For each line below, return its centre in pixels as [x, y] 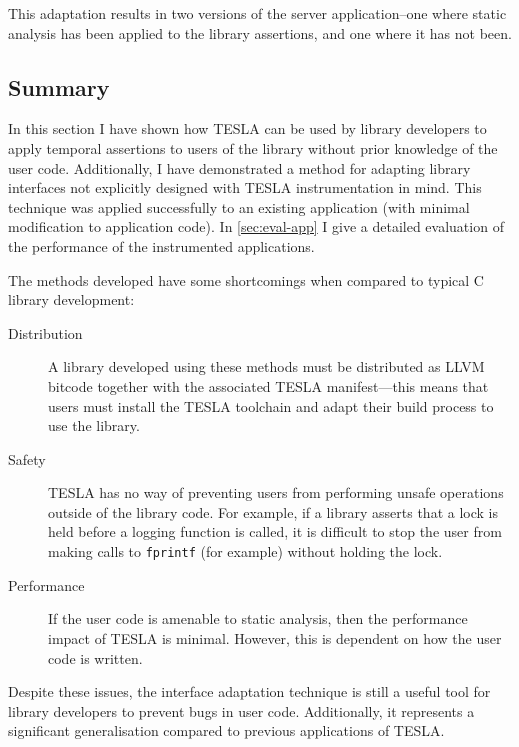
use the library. [94, 425]
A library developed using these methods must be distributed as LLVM [266, 366]
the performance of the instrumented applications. [161, 245]
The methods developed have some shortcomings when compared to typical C [246, 279]
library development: [71, 299]
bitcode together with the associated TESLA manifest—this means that [268, 385]
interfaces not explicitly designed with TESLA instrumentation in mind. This [245, 187]
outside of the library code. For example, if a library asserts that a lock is [273, 511]
